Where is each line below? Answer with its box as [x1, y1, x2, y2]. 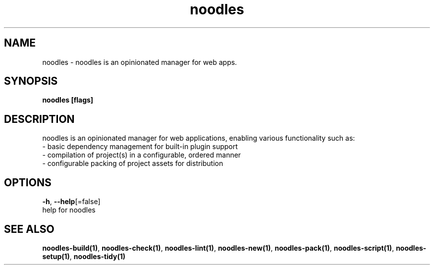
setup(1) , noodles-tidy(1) [42, 252, 125, 261]
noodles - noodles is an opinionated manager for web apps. [42, 57, 237, 66]
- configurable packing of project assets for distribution [42, 159, 223, 168]
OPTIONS [4, 176, 52, 189]
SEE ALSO [4, 222, 54, 235]
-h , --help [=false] [42, 197, 101, 206]
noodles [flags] [42, 96, 94, 105]
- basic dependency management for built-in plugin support [42, 142, 238, 151]
